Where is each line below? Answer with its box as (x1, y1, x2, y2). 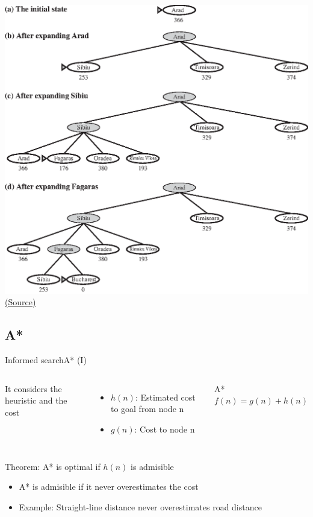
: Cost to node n (134, 423, 195, 436)
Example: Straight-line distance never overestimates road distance (19, 500, 262, 513)
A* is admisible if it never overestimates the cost (19, 480, 199, 493)
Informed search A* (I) (5, 354, 87, 366)
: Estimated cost (135, 390, 196, 403)
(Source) (5, 296, 36, 308)
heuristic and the (5, 394, 67, 407)
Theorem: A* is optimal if (5, 460, 101, 472)
